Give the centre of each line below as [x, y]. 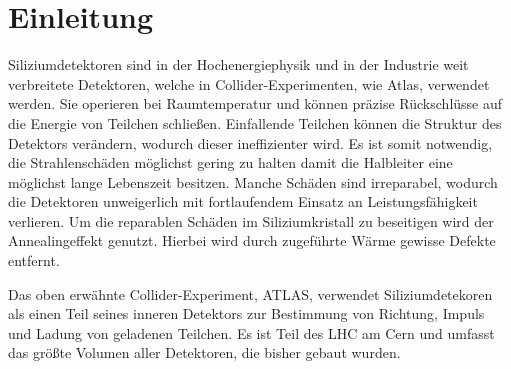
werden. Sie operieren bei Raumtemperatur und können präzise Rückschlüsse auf [255, 103]
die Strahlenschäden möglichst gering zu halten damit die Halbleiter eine [230, 162]
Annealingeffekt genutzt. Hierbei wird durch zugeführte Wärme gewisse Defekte [252, 240]
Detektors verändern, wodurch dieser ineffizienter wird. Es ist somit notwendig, [250, 142]
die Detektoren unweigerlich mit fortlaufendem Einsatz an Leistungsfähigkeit [243, 201]
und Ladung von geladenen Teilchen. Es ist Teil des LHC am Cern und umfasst [251, 332]
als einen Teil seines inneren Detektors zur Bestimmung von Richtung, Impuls [246, 313]
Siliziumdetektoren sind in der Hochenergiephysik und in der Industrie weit [238, 64]
